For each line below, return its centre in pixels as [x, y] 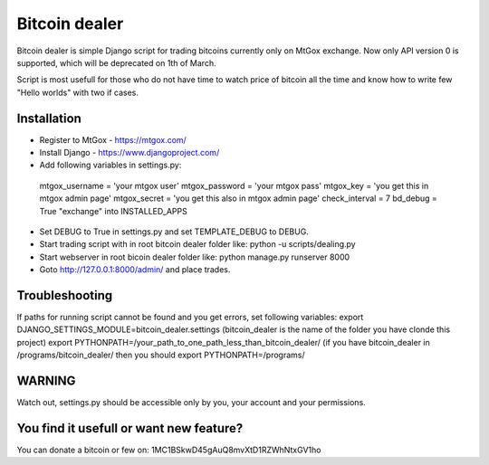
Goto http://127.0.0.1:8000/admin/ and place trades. [135, 270]
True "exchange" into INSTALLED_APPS [113, 211]
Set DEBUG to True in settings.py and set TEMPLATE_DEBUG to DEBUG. [174, 232]
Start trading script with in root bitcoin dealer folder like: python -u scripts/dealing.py [198, 244]
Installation [49, 118]
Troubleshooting [65, 295]
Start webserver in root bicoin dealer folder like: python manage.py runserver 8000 [195, 257]
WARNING [46, 381]
